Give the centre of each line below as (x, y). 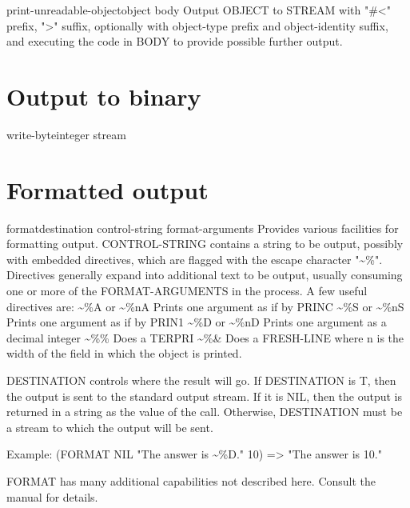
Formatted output (107, 189)
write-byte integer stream (66, 134)
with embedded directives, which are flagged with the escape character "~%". (195, 259)
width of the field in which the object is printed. (124, 353)
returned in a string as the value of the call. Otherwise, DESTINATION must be (205, 412)
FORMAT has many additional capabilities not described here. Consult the (191, 480)
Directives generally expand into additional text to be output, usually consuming (205, 275)
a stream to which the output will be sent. (110, 427)
